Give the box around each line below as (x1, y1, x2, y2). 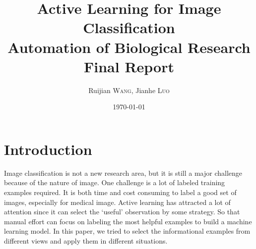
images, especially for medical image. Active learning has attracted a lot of (4, 197, 231, 207)
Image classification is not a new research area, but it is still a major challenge (4, 167, 243, 178)
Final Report (83, 56, 174, 76)
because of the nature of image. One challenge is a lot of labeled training (4, 177, 225, 188)
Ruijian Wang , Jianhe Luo (88, 85, 170, 95)
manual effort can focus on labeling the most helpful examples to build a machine (4, 216, 252, 226)
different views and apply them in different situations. (4, 235, 168, 246)
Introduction (4, 139, 92, 159)
